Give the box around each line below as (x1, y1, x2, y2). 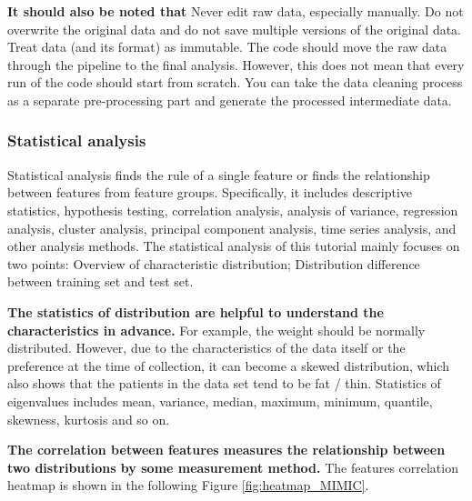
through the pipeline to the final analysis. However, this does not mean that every (7, 55, 465, 74)
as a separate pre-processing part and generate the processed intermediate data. (7, 90, 452, 109)
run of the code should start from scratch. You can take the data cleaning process (7, 73, 463, 92)
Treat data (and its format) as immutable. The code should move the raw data (7, 37, 447, 56)
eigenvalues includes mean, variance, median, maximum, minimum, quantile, (7, 391, 433, 410)
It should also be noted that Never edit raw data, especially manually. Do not (7, 2, 464, 20)
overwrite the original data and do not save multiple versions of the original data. (7, 19, 461, 38)
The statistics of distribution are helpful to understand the (7, 302, 384, 321)
